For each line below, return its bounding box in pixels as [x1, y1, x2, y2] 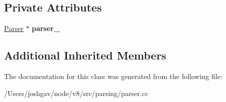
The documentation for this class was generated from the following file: [4, 71, 222, 81]
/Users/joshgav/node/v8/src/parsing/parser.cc [4, 87, 148, 98]
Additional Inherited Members [4, 47, 166, 63]
